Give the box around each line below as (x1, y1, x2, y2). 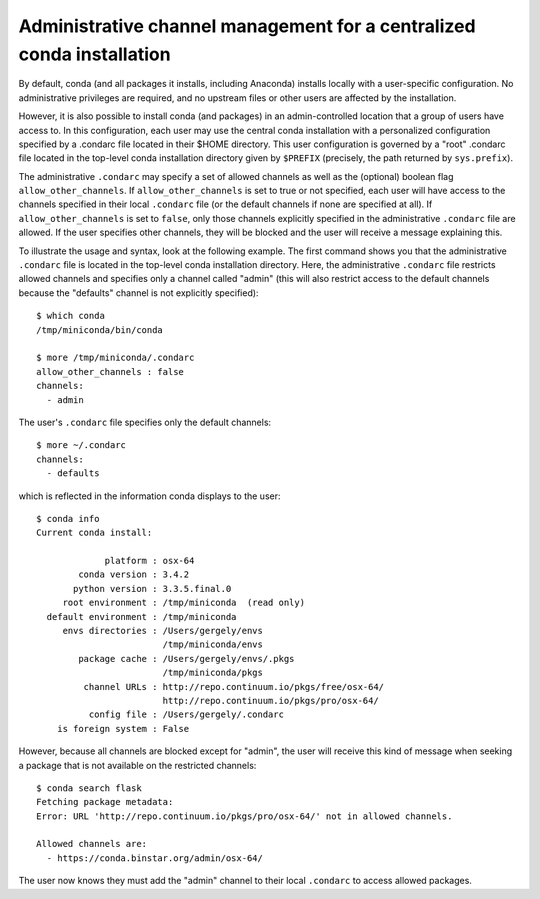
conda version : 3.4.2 (78, 569, 190, 580)
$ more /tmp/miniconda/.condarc (36, 352, 195, 364)
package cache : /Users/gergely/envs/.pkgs (78, 653, 295, 664)
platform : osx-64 (104, 555, 195, 567)
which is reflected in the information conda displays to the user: (18, 490, 281, 502)
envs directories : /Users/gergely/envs (62, 625, 264, 637)
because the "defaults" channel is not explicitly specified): (18, 286, 259, 299)
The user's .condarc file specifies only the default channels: (18, 416, 272, 428)
